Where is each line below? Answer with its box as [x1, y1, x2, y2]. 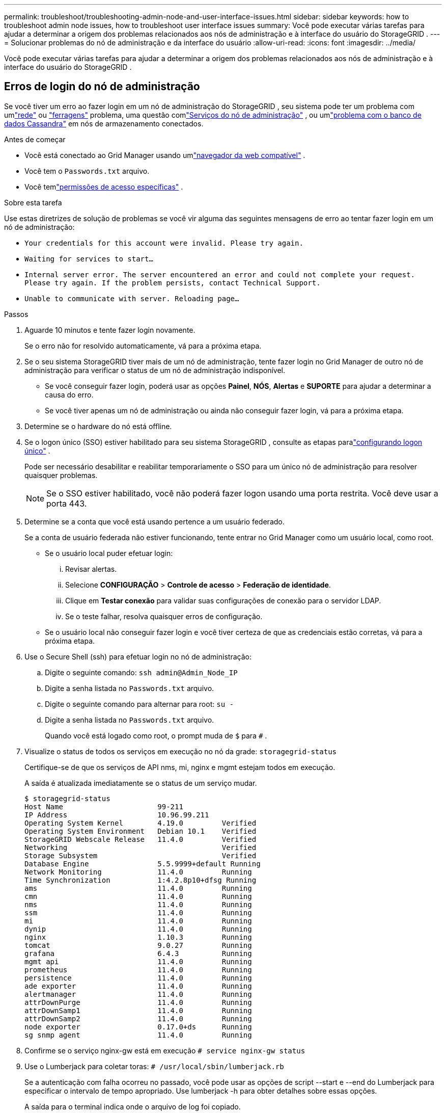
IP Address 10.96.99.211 [24, 810, 209, 819]
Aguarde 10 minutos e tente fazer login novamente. [24, 325, 196, 334]
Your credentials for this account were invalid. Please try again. [24, 238, 303, 247]
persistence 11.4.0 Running [24, 973, 252, 982]
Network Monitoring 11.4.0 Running [24, 867, 252, 876]
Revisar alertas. [65, 564, 117, 573]
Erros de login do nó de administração [4, 80, 200, 93]
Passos [4, 309, 29, 319]
